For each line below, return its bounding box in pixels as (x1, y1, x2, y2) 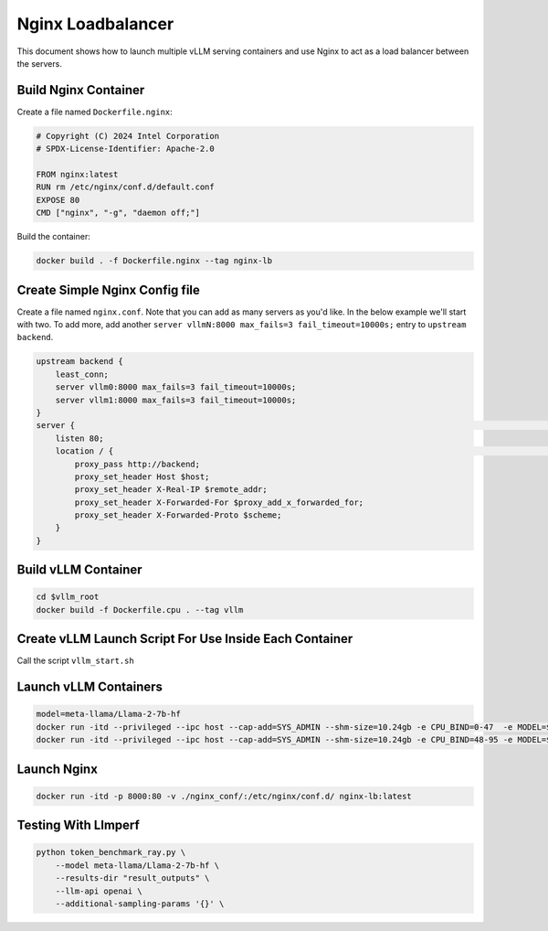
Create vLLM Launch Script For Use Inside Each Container (16, 631, 353, 647)
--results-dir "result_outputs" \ (55, 873, 210, 883)
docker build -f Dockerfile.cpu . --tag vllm (36, 605, 244, 615)
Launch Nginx (16, 761, 98, 776)
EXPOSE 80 (36, 195, 80, 205)
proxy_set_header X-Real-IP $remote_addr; (74, 485, 269, 495)
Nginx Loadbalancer (16, 14, 174, 34)
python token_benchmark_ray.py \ (36, 847, 186, 858)
